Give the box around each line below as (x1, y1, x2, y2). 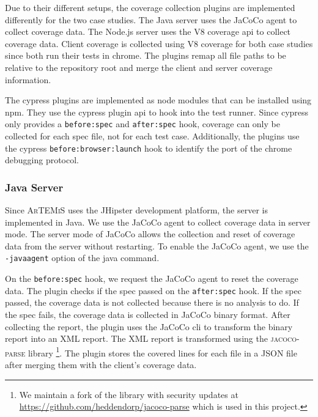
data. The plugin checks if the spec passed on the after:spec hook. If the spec (5, 284, 301, 297)
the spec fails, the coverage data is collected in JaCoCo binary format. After (5, 308, 290, 320)
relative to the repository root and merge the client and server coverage (5, 61, 273, 73)
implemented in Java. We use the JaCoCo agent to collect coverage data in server (5, 215, 311, 228)
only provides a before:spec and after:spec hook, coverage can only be (5, 117, 280, 130)
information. (5, 73, 51, 86)
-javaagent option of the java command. (5, 251, 160, 264)
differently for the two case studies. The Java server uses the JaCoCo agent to (5, 13, 297, 26)
